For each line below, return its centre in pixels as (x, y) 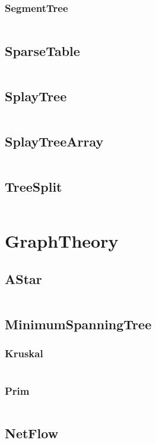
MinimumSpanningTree (78, 324)
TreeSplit (34, 187)
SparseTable (42, 50)
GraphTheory (62, 241)
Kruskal (24, 353)
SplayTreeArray (54, 141)
